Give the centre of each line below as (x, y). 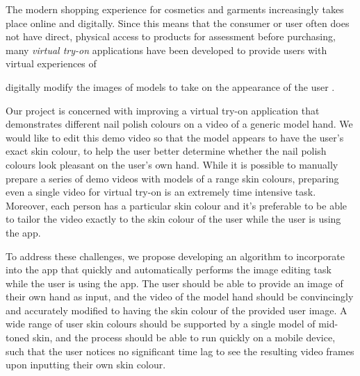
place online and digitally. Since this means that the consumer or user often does (178, 23)
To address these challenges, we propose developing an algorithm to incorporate (175, 256)
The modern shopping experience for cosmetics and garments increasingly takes (175, 9)
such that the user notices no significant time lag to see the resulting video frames (180, 351)
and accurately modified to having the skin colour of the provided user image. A (177, 310)
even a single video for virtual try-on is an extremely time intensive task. (161, 192)
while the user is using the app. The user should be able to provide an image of (174, 283)
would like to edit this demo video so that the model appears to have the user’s (175, 137)
